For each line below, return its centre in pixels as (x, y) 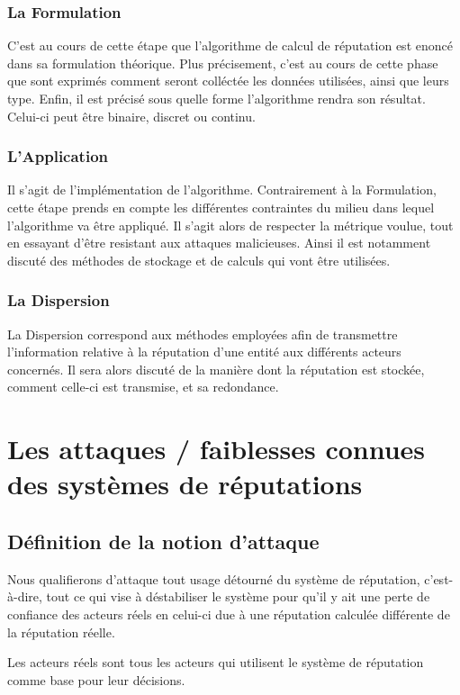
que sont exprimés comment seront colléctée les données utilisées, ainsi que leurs (228, 81)
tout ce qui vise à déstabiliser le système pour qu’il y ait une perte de (238, 596)
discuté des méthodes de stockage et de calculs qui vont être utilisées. (199, 260)
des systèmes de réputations (185, 484)
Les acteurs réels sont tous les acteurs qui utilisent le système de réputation (216, 662)
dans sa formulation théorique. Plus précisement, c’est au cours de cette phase (223, 63)
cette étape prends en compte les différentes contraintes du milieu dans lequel (221, 207)
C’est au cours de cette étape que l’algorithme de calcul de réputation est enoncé (230, 45)
